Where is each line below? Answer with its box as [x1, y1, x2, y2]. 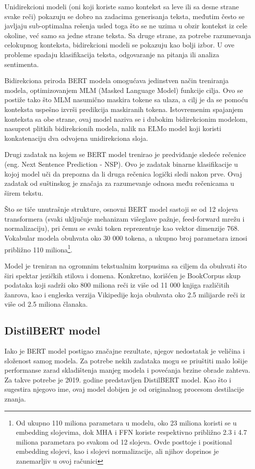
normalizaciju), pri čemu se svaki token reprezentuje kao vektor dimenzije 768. [4, 223, 239, 233]
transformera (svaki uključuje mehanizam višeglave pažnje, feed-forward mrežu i [4, 213, 245, 223]
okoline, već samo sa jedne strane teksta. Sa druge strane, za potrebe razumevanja [4, 30, 251, 40]
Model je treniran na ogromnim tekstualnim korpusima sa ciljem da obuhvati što [4, 260, 247, 270]
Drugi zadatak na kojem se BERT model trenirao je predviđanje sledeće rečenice [4, 149, 246, 159]
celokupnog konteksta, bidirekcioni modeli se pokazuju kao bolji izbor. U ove [4, 40, 234, 50]
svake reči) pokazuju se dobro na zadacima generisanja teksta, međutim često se [4, 11, 245, 21]
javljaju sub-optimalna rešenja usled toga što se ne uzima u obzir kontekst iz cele [4, 21, 248, 31]
